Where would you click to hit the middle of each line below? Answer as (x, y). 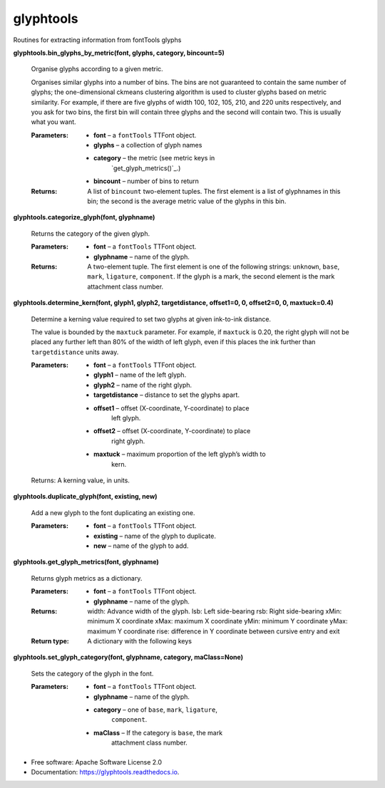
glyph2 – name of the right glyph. (143, 385)
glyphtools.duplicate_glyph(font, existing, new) (85, 497)
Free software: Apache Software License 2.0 (97, 762)
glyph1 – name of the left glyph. (140, 375)
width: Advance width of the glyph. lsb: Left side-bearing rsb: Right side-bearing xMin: (215, 611)
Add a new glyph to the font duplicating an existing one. (113, 512)
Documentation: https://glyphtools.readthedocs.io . (105, 772)
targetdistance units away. (75, 352)
